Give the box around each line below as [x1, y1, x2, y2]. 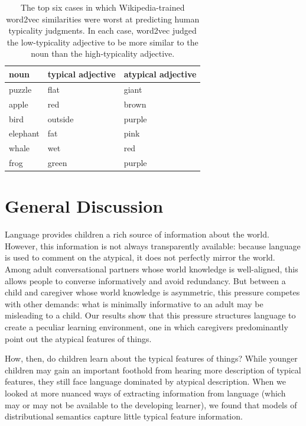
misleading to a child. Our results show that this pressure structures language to [5, 309, 296, 321]
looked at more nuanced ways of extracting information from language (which [5, 386, 286, 399]
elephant [9, 127, 40, 139]
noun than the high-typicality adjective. [31, 47, 175, 60]
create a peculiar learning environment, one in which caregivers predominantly [5, 321, 288, 333]
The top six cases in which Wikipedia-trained [20, 1, 185, 13]
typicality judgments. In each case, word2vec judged [8, 24, 197, 37]
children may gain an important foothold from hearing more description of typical [5, 363, 301, 376]
